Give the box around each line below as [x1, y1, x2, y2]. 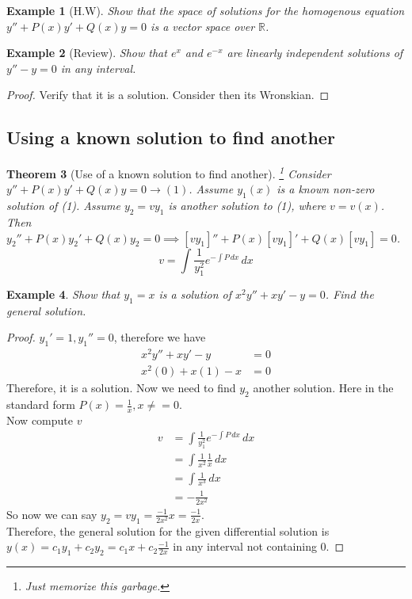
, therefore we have [113, 329, 206, 345]
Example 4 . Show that [6, 286, 120, 302]
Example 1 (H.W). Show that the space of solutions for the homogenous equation [6, 2, 405, 18]
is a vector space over [151, 17, 255, 34]
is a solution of [158, 286, 232, 302]
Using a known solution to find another [6, 125, 335, 150]
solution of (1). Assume [6, 197, 120, 214]
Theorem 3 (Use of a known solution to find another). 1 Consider [6, 163, 331, 181]
